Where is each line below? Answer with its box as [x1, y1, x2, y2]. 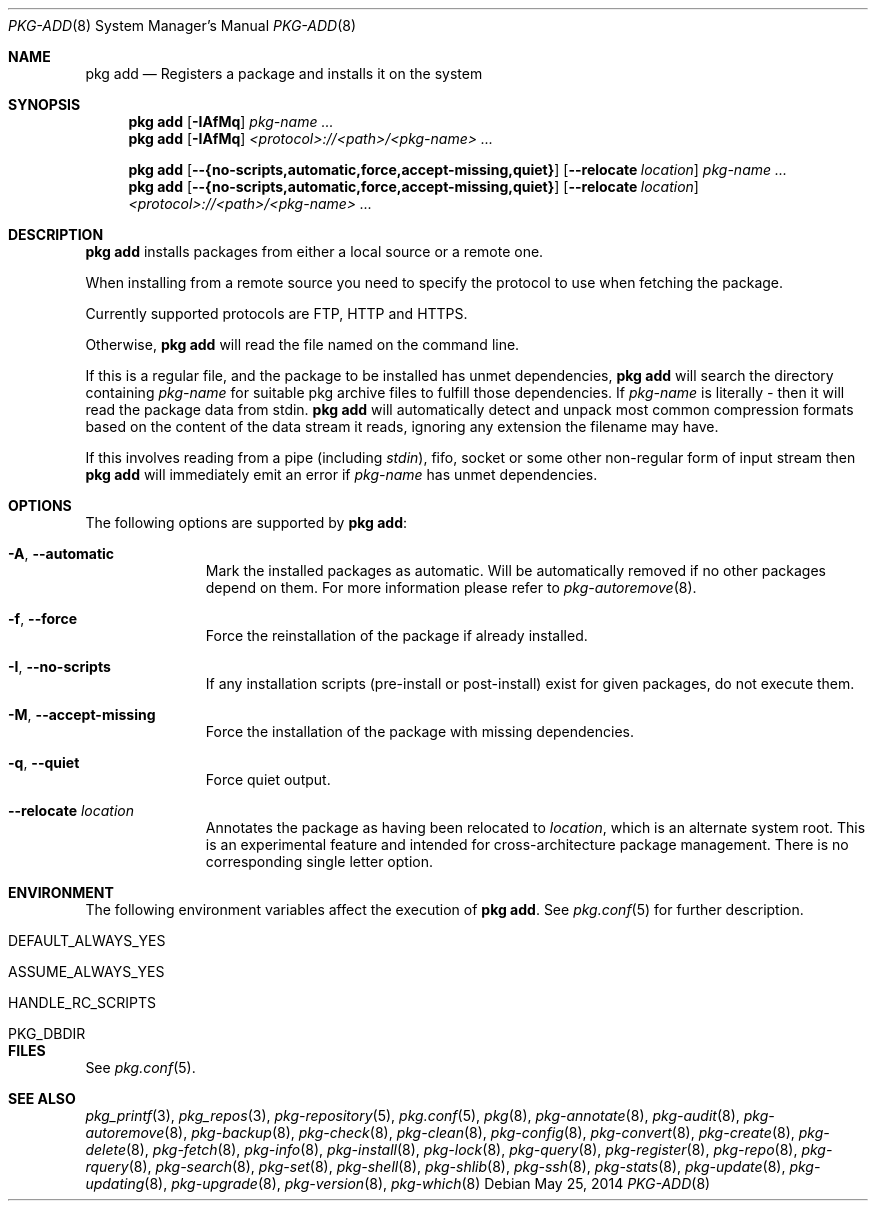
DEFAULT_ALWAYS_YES [8, 932, 166, 949]
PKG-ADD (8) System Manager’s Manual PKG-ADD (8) [8, 17, 357, 34]
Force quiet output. [205, 771, 331, 788]
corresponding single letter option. [205, 853, 433, 870]
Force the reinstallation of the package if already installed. [205, 627, 588, 644]
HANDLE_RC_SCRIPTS [8, 994, 156, 1011]
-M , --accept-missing [8, 706, 156, 723]
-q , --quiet [8, 754, 80, 771]
